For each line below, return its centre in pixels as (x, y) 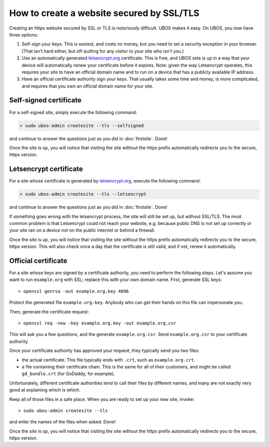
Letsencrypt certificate (46, 169)
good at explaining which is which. (45, 390)
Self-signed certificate (45, 100)
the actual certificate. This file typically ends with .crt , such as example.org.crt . (108, 359)
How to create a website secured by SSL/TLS (104, 13)
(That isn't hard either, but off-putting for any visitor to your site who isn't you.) (103, 51)
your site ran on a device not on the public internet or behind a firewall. (82, 230)
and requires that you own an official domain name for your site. (87, 86)
